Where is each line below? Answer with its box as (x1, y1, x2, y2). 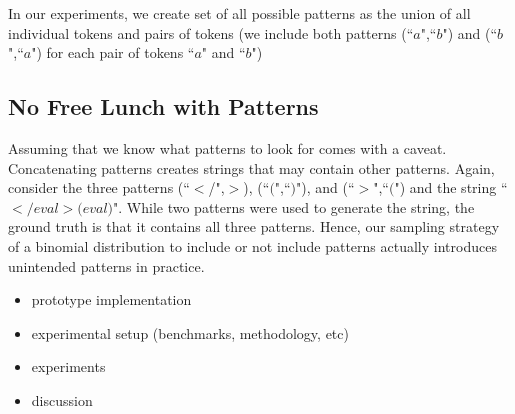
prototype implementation (31, 289, 192, 310)
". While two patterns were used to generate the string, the (113, 196, 475, 217)
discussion (31, 389, 93, 410)
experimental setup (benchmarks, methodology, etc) (31, 322, 349, 343)
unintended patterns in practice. (8, 255, 205, 276)
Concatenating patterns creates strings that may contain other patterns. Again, (8, 157, 495, 178)
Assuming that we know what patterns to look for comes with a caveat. (8, 137, 447, 158)
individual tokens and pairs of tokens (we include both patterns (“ (8, 22, 414, 43)
